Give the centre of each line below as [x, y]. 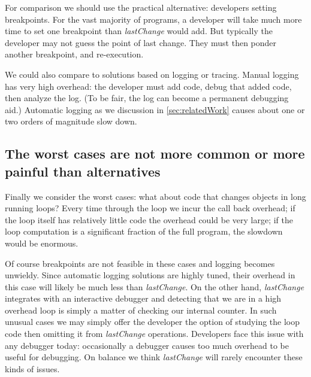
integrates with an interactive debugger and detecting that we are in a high [143, 298]
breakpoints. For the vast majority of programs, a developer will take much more [153, 19]
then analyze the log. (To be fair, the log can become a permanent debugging [147, 98]
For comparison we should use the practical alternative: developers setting [141, 7]
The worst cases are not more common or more [155, 153]
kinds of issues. [32, 368]
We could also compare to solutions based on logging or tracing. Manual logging [152, 74]
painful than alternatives [83, 171]
